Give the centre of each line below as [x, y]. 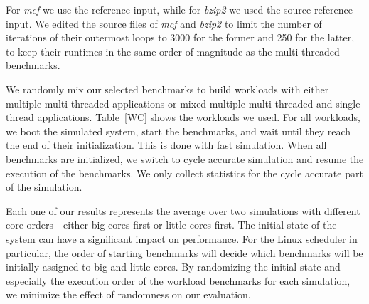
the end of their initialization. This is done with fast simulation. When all [166, 145]
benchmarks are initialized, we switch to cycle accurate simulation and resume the [185, 158]
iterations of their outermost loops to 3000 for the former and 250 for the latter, [180, 37]
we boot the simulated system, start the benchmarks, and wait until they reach [178, 131]
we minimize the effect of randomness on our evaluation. [128, 294]
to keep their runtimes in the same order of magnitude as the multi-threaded [173, 51]
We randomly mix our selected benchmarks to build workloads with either [167, 89]
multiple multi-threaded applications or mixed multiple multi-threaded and [169, 103]
